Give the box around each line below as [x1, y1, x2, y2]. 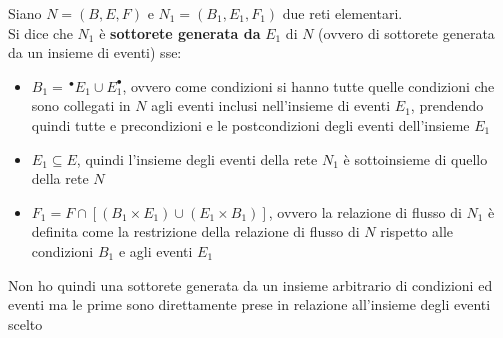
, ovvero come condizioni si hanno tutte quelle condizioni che [122, 75, 495, 96]
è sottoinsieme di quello [343, 148, 488, 169]
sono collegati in [31, 95, 131, 116]
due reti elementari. [282, 3, 403, 23]
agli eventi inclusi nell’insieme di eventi [151, 95, 391, 116]
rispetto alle [380, 221, 454, 242]
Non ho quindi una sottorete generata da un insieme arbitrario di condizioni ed [8, 274, 493, 295]
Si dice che [8, 22, 73, 43]
